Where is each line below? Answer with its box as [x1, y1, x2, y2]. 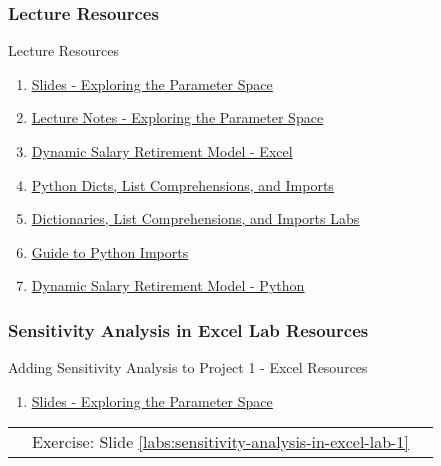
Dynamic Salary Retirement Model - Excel [31, 141, 293, 161]
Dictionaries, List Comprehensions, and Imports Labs [31, 208, 360, 229]
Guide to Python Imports [31, 241, 189, 262]
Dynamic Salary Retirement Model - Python [31, 275, 305, 296]
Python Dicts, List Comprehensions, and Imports [31, 174, 334, 195]
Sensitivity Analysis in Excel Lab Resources [8, 317, 369, 342]
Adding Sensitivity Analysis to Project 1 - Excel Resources [8, 357, 368, 378]
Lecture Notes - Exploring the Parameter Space [31, 107, 324, 128]
